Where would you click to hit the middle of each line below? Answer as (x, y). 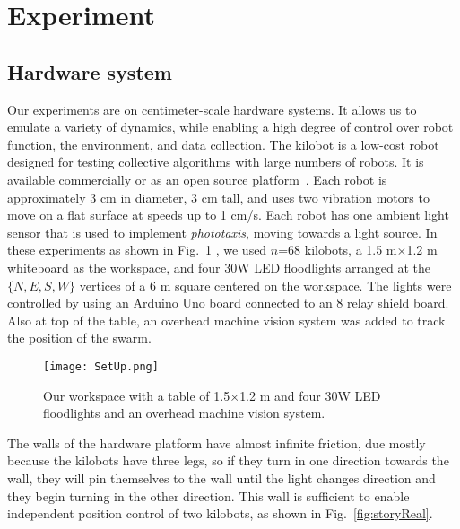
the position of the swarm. (79, 338)
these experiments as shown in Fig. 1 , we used (137, 250)
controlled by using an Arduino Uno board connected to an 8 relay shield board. (228, 303)
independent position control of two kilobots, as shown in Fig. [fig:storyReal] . (220, 513)
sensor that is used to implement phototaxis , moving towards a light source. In (222, 232)
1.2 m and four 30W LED (310, 395)
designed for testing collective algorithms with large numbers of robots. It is (216, 162)
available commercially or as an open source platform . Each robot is (197, 179)
